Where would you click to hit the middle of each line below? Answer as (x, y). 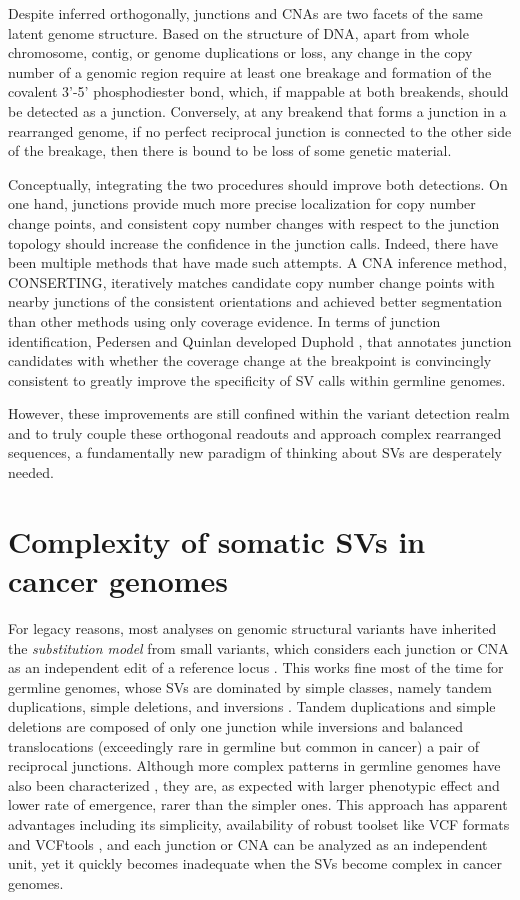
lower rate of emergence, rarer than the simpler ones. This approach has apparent (258, 804)
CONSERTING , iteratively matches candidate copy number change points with (251, 281)
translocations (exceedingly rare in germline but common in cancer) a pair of (243, 745)
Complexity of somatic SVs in (217, 540)
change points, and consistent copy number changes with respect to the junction (254, 222)
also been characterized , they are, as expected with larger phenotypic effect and (254, 784)
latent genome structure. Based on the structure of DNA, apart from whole (238, 32)
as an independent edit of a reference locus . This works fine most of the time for (256, 667)
